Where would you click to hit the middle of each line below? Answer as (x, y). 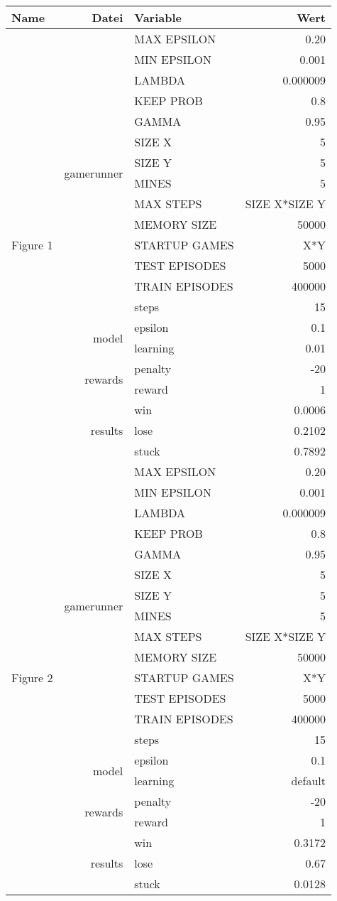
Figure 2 (32, 678)
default (309, 781)
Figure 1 (32, 245)
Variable (158, 17)
